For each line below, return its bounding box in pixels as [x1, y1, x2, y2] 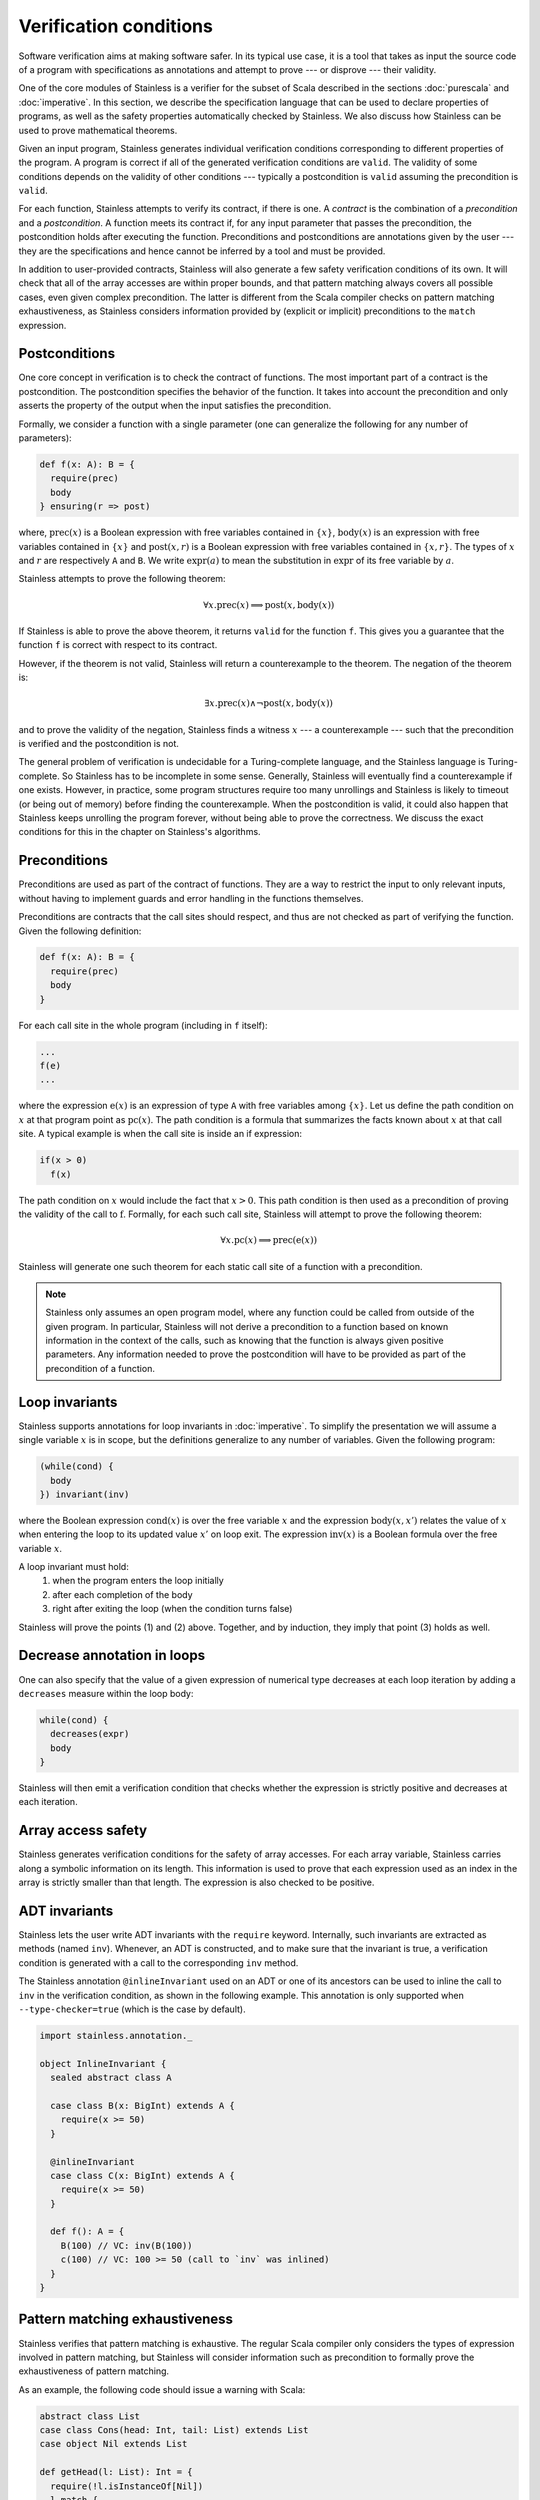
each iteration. [18, 1796, 79, 1808]
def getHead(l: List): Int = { [39, 2466, 194, 2478]
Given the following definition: [18, 925, 142, 937]
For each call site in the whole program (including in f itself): [18, 1019, 269, 1031]
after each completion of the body [52, 1588, 194, 1600]
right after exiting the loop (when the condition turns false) [52, 1603, 293, 1615]
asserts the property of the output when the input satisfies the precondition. [18, 400, 332, 412]
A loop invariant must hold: [18, 1561, 129, 1573]
